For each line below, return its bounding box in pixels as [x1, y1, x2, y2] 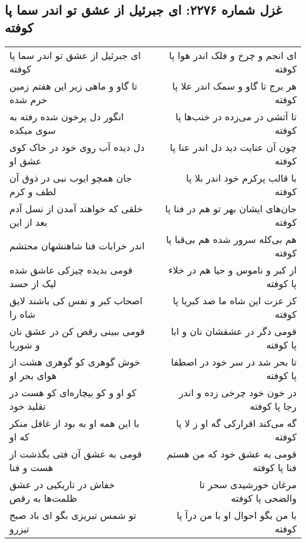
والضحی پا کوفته [231, 491, 297, 505]
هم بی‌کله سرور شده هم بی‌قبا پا [166, 232, 297, 246]
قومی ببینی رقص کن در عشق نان [9, 324, 145, 338]
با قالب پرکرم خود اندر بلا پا [186, 170, 297, 185]
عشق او [9, 153, 42, 167]
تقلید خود [9, 399, 46, 413]
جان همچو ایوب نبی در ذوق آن [9, 170, 132, 185]
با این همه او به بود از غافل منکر [9, 416, 139, 430]
